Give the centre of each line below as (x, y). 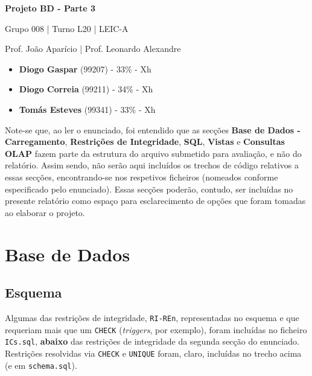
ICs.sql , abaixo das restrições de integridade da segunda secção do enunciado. (152, 341)
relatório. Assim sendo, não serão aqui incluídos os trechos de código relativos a (152, 165)
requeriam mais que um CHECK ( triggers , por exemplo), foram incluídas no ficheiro (156, 329)
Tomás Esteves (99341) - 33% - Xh (87, 109)
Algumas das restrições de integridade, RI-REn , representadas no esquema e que (152, 317)
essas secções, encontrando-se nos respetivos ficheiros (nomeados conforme (142, 177)
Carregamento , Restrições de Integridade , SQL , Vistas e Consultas (145, 142)
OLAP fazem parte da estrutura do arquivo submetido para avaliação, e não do (153, 153)
